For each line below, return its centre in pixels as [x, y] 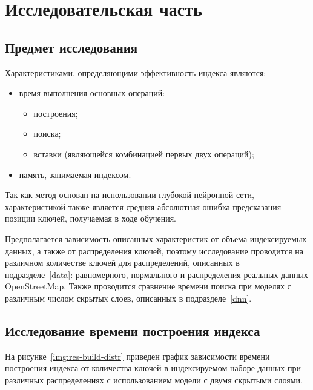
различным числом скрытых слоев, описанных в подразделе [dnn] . [128, 298]
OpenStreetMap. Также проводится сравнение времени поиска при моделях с [148, 286]
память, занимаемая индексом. [75, 174]
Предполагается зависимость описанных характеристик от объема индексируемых [156, 238]
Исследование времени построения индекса [133, 330]
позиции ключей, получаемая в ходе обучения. [91, 218]
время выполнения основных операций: [92, 93]
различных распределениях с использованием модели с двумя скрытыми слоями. [154, 379]
